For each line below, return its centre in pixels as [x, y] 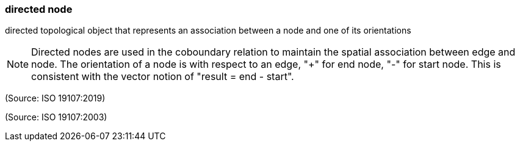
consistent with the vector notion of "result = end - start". [163, 77]
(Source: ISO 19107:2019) [55, 98]
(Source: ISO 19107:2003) [56, 117]
